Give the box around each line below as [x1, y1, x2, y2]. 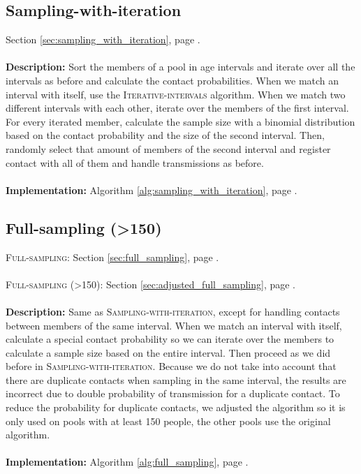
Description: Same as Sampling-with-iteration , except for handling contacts [6, 304, 340, 318]
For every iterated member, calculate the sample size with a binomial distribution [6, 114, 355, 128]
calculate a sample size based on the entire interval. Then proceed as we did [6, 345, 331, 360]
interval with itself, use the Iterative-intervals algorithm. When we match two [6, 87, 346, 101]
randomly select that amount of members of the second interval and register [6, 141, 331, 156]
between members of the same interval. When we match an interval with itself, [6, 318, 342, 332]
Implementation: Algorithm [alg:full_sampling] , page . [6, 454, 249, 469]
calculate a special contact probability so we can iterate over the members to [6, 332, 334, 346]
